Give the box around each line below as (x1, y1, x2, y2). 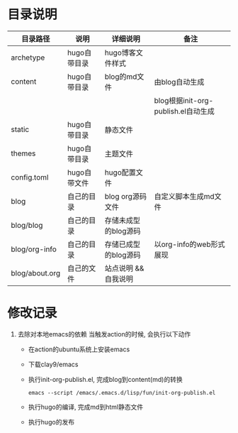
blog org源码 (104, 191, 147, 201)
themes (11, 148, 36, 158)
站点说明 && (104, 263, 144, 273)
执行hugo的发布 (28, 417, 75, 426)
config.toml (11, 172, 49, 182)
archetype (11, 53, 45, 62)
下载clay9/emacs (28, 360, 79, 368)
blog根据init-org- (154, 95, 214, 105)
